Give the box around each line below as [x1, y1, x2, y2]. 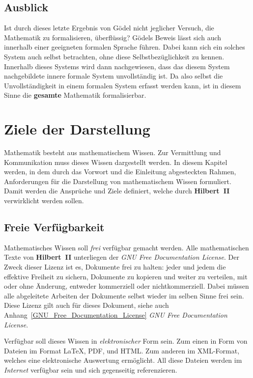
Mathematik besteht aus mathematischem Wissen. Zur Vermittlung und [4, 147, 221, 158]
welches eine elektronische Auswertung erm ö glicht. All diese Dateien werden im [4, 355, 242, 365]
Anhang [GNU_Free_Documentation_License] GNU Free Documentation [4, 310, 227, 320]
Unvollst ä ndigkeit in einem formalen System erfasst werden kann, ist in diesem [4, 80, 241, 90]
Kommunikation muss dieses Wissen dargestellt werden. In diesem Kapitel [4, 157, 227, 167]
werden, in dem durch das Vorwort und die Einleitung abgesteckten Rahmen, [4, 166, 236, 177]
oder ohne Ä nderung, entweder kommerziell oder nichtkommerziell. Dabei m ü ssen [4, 281, 249, 291]
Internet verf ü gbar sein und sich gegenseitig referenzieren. [4, 364, 177, 375]
